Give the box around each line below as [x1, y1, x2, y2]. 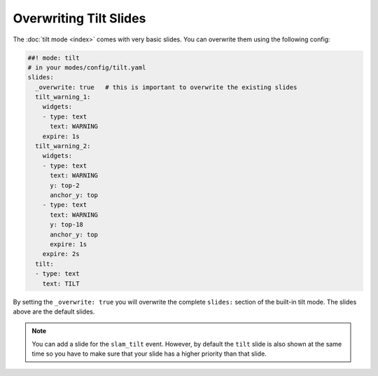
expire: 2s [42, 250, 80, 258]
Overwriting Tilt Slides [13, 11, 146, 26]
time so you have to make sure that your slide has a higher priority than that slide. [31, 349, 267, 358]
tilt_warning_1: [35, 93, 91, 101]
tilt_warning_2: [35, 142, 91, 150]
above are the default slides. [13, 307, 95, 316]
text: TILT [42, 279, 80, 288]
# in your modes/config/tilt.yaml [27, 63, 146, 72]
